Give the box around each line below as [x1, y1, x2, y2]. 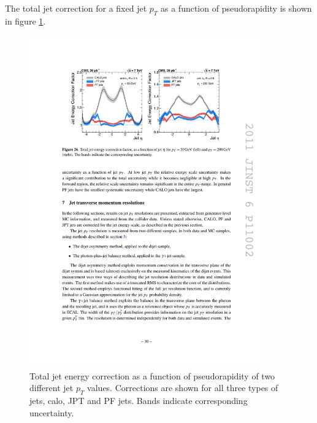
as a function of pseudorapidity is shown [161, 2, 312, 14]
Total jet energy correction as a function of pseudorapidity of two [29, 369, 275, 382]
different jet [29, 381, 74, 394]
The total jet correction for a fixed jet [5, 2, 147, 14]
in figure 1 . [5, 14, 46, 27]
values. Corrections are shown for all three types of [87, 381, 278, 394]
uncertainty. [29, 406, 74, 419]
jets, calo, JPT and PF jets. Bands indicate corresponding [29, 394, 248, 407]
